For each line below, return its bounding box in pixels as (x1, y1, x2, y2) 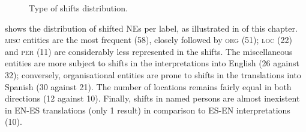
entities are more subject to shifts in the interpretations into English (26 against (5, 57, 299, 69)
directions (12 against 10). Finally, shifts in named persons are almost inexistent (5, 92, 300, 105)
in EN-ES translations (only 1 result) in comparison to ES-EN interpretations (5, 103, 290, 116)
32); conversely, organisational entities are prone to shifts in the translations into (5, 68, 301, 81)
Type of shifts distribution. (29, 2, 128, 14)
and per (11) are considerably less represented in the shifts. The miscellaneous (5, 45, 293, 57)
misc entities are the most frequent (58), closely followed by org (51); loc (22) (5, 33, 292, 46)
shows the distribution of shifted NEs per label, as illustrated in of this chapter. (5, 22, 298, 34)
